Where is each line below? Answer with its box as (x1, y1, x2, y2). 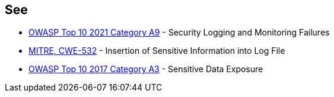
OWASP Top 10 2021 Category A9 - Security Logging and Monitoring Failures (28, 27, 330, 38)
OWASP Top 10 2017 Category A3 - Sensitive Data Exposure (28, 64, 263, 75)
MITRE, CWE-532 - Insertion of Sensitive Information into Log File (28, 46, 285, 56)
